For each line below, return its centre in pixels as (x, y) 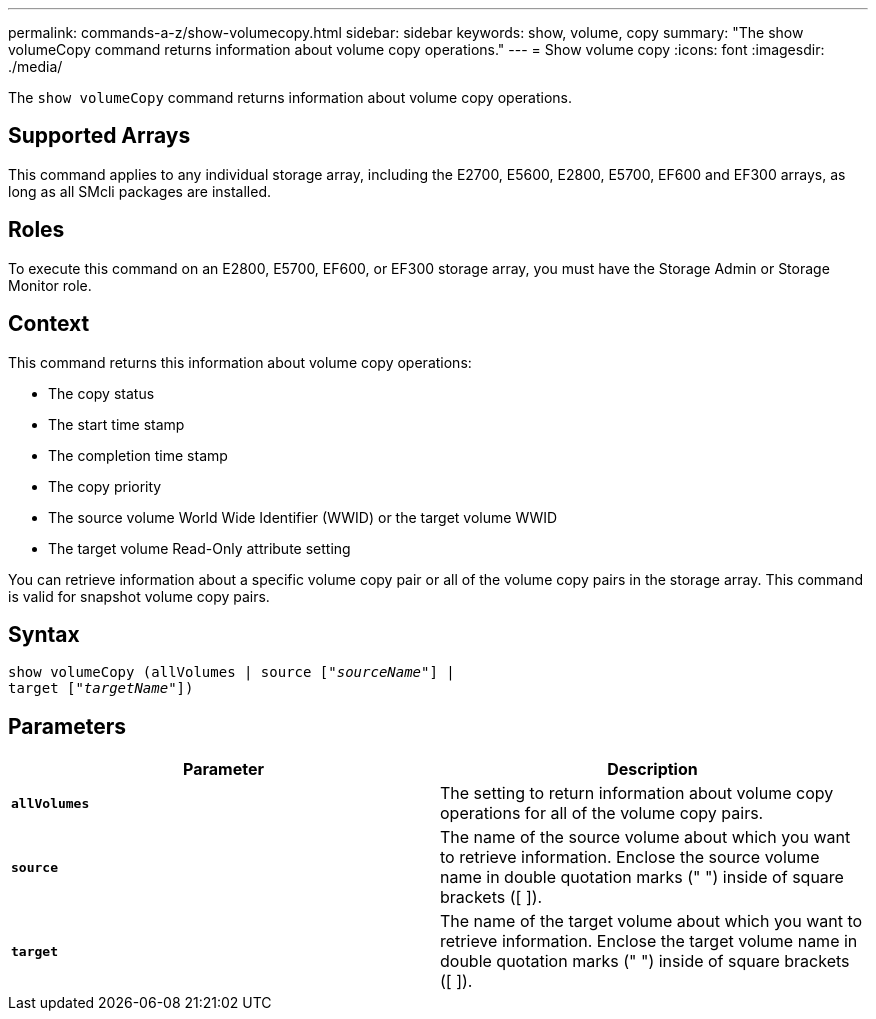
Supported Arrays (99, 136)
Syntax (44, 634)
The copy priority (105, 486)
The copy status (101, 393)
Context (49, 324)
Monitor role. (50, 285)
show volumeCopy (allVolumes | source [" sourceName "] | (231, 672)
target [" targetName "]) (101, 688)
